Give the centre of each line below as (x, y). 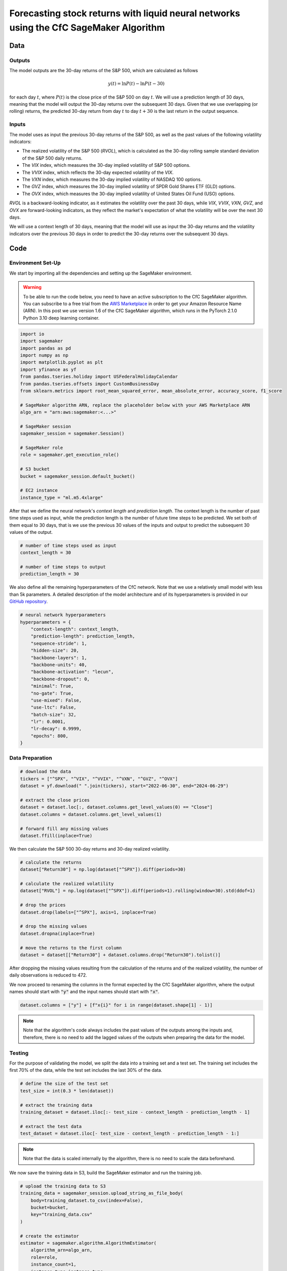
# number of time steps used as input (68, 546)
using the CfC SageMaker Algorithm (87, 27)
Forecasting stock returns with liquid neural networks (125, 13)
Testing (19, 1053)
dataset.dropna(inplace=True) (58, 933)
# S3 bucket (35, 469)
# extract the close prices (55, 800)
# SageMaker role (42, 448)
